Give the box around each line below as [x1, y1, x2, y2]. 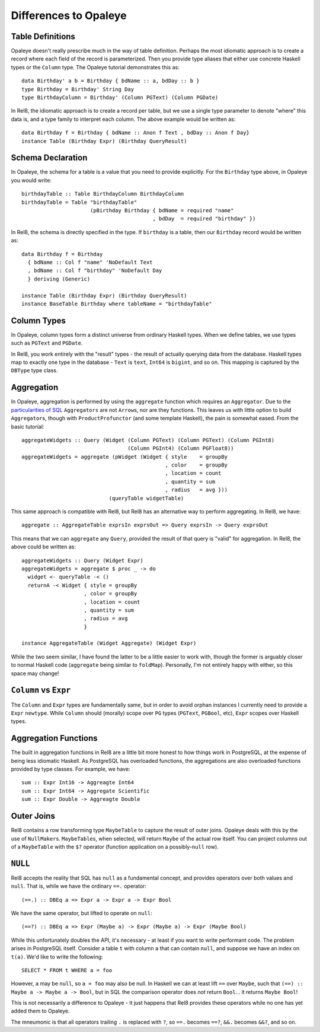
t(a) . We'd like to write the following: [11, 953, 103, 960]
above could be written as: [11, 543, 76, 551]
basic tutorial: [11, 423, 44, 430]
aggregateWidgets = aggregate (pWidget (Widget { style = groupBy [21, 453, 228, 460]
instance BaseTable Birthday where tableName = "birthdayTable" [21, 300, 213, 307]
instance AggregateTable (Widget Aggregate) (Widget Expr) [21, 640, 197, 647]
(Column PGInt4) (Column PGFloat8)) [127, 445, 234, 452]
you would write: [11, 177, 52, 184]
